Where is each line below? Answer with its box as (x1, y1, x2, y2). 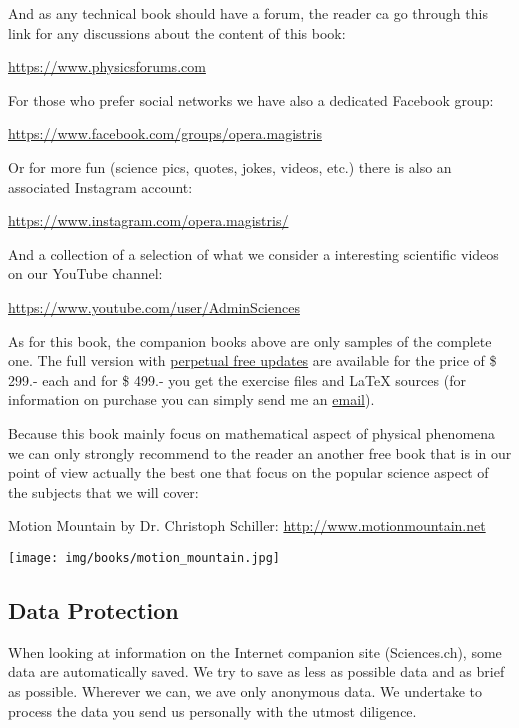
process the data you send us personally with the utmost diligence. (8, 700, 417, 721)
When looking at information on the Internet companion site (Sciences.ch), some (8, 641, 502, 662)
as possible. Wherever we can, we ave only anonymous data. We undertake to (8, 680, 483, 701)
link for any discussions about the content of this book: (8, 22, 346, 43)
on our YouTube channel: (8, 263, 163, 284)
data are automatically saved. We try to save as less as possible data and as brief (8, 661, 505, 682)
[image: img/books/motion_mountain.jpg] (8, 550, 281, 565)
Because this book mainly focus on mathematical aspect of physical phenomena (8, 422, 496, 443)
